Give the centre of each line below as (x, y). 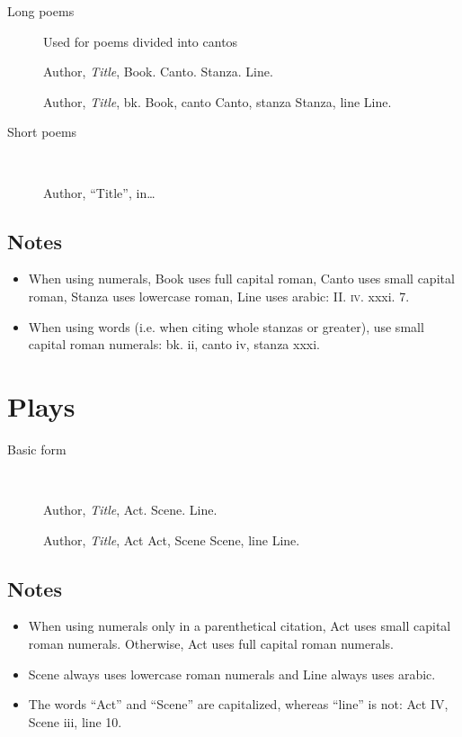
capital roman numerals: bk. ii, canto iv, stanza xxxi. (174, 344)
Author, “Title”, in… (99, 192)
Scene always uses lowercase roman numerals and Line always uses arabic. (232, 674)
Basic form (37, 449)
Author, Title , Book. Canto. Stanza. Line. (158, 72)
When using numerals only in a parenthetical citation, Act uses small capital (240, 626)
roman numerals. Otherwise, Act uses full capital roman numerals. (211, 644)
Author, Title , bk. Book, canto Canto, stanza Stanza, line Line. (218, 101)
